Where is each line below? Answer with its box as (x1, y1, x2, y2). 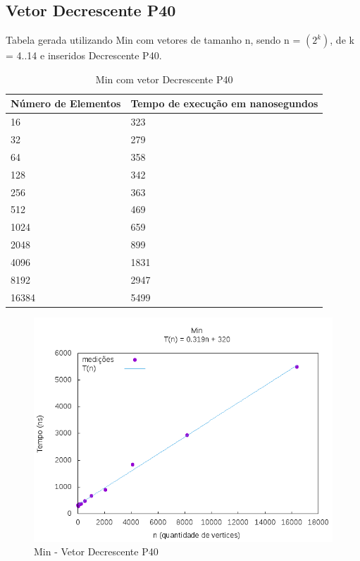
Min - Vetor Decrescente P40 (34, 544, 159, 559)
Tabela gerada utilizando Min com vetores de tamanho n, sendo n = (6, 32, 301, 47)
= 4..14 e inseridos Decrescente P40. (6, 48, 162, 63)
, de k (330, 32, 354, 47)
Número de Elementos (11, 96, 121, 111)
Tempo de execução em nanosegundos (130, 96, 318, 111)
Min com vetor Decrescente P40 (95, 71, 233, 86)
